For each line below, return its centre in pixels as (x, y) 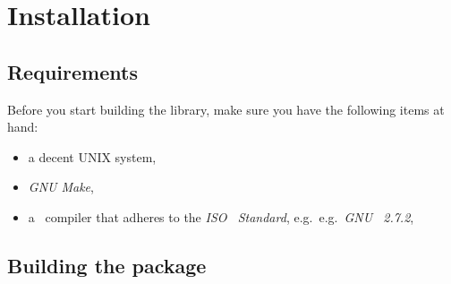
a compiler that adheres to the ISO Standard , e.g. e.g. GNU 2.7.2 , (221, 216)
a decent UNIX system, (92, 156)
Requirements (72, 71)
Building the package (107, 265)
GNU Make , (61, 187)
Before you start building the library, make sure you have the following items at (226, 109)
